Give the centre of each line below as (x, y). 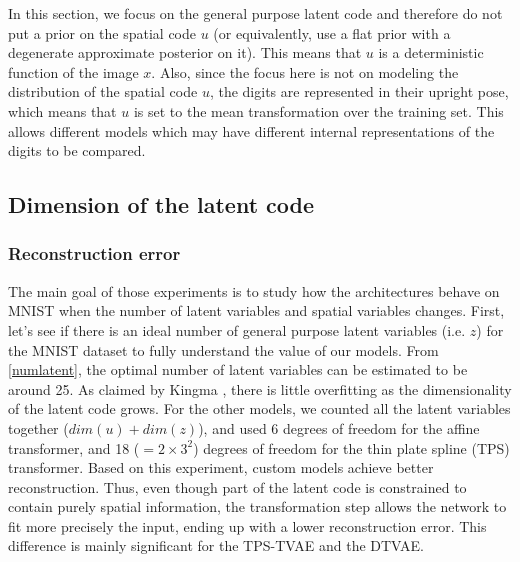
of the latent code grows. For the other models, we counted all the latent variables (259, 408)
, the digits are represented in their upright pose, (359, 91)
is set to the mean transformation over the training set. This (318, 110)
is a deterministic (431, 52)
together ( (38, 427)
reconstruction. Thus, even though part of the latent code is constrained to (237, 486)
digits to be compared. (77, 150)
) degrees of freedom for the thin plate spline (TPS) (351, 447)
